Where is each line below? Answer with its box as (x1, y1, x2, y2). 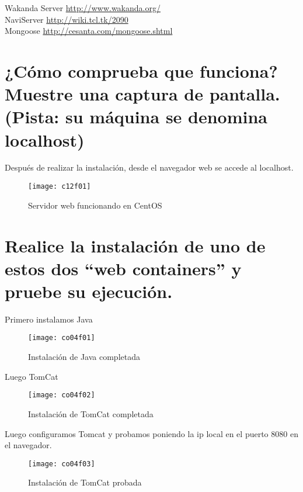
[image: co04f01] (28, 334, 95, 342)
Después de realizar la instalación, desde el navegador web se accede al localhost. (5, 161, 294, 174)
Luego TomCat (5, 370, 58, 382)
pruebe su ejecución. (5, 279, 173, 303)
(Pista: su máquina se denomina (5, 105, 268, 129)
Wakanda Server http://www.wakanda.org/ (5, 2, 161, 13)
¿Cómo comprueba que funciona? (5, 58, 278, 82)
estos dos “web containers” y (5, 256, 242, 280)
